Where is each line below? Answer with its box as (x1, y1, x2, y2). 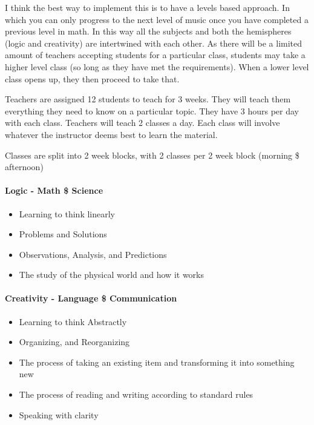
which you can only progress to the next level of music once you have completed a (5, 13, 309, 25)
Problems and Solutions (19, 228, 107, 240)
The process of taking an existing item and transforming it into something (19, 355, 295, 368)
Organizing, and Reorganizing (19, 335, 130, 348)
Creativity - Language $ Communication (5, 292, 177, 305)
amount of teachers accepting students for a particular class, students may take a (5, 48, 306, 61)
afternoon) (5, 160, 44, 173)
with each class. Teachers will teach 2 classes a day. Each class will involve (5, 116, 280, 129)
